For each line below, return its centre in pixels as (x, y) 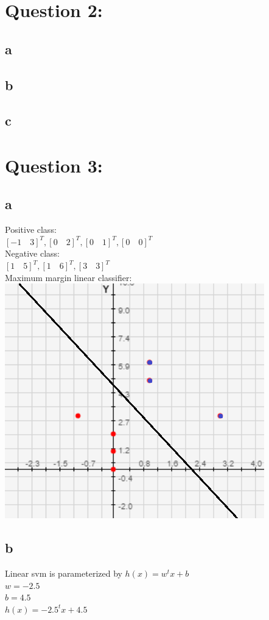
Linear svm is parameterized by (64, 573)
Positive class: (31, 230)
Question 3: (54, 165)
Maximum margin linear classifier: (68, 277)
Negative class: (32, 253)
